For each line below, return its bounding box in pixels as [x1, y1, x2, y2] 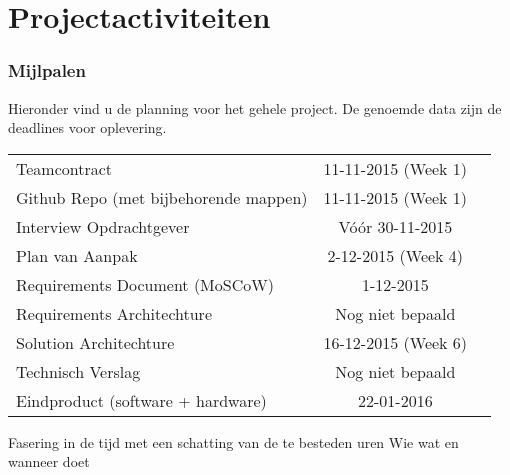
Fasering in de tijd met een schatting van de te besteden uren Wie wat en [8, 431, 459, 452]
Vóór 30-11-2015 [338, 214, 453, 238]
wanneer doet [8, 451, 90, 472]
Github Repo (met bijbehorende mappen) [16, 185, 308, 209]
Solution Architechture [16, 330, 175, 354]
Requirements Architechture [16, 301, 212, 325]
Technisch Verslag [16, 359, 141, 383]
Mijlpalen [8, 58, 86, 83]
